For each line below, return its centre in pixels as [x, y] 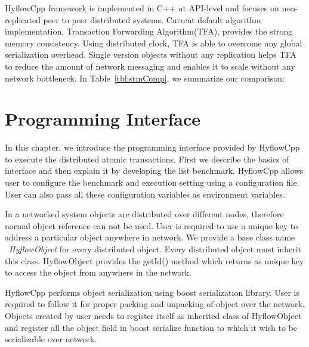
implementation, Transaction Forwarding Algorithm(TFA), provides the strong [149, 31]
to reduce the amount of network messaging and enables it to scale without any [150, 66]
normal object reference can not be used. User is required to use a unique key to [152, 225]
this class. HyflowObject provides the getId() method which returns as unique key [154, 260]
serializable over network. [51, 339]
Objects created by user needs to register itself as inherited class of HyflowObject [153, 315]
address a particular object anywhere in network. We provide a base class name [150, 237]
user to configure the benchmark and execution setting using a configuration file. [152, 182]
